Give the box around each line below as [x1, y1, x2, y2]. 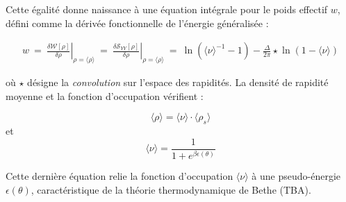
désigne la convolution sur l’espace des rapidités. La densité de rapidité [27, 75, 329, 90]
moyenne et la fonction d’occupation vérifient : [6, 88, 204, 103]
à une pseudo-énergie [252, 169, 341, 183]
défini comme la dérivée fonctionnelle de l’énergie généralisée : [6, 15, 269, 30]
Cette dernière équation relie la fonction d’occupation [6, 169, 233, 183]
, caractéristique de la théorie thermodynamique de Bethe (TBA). [31, 182, 311, 196]
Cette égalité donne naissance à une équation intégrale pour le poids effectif [6, 2, 328, 16]
